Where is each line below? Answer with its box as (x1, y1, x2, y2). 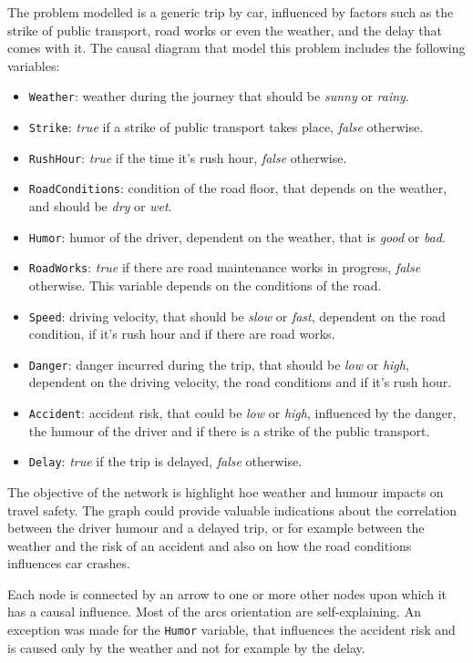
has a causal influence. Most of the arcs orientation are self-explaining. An (7, 602, 421, 621)
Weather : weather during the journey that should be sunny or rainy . (28, 87, 409, 106)
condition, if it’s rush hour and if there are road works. (28, 324, 335, 343)
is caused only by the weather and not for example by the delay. (7, 637, 365, 657)
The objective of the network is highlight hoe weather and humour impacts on (7, 482, 444, 501)
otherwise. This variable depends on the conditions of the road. (28, 275, 382, 294)
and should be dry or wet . (28, 197, 172, 215)
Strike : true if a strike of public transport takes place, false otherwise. (28, 117, 424, 137)
